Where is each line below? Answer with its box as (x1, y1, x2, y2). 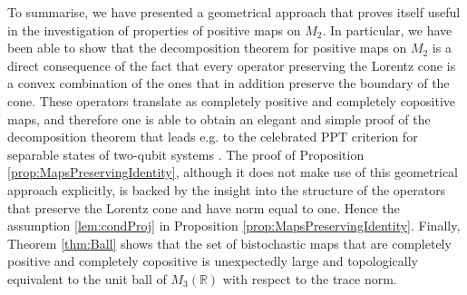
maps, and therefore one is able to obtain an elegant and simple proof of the (7, 109, 431, 128)
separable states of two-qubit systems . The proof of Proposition (7, 144, 365, 163)
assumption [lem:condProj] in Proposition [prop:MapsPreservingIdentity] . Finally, (7, 216, 461, 235)
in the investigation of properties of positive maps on (7, 20, 301, 39)
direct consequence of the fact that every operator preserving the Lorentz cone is (7, 55, 456, 74)
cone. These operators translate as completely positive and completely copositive (7, 91, 456, 110)
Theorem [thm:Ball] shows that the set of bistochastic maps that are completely (7, 233, 452, 252)
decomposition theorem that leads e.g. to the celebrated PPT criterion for (7, 127, 418, 146)
